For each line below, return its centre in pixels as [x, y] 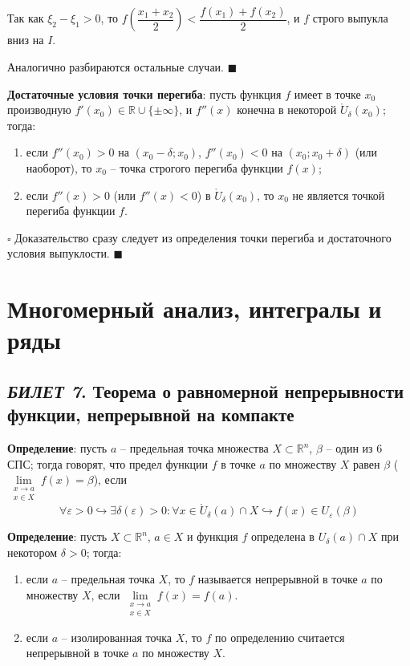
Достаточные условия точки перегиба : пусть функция [144, 93]
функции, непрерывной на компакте [151, 414]
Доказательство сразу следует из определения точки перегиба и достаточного [203, 237]
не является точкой [339, 195]
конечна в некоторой [287, 110]
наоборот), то [59, 168]
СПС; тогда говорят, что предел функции [108, 463]
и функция [213, 536]
